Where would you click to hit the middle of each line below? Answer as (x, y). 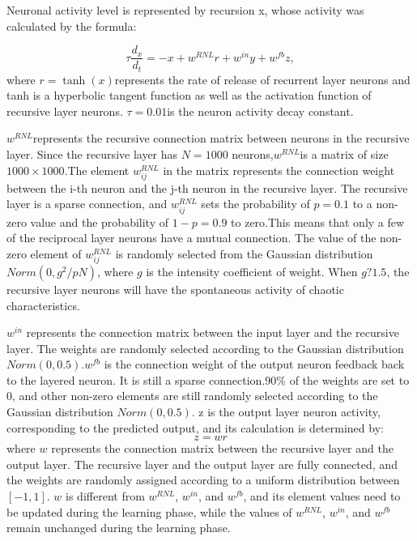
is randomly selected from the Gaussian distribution (244, 253)
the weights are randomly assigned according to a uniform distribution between (203, 480)
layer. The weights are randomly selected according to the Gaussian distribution (205, 348)
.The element (97, 170)
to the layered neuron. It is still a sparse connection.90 (142, 379)
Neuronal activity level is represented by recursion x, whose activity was (185, 10)
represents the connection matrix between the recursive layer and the (222, 448)
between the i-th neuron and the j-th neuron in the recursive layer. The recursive (207, 187)
